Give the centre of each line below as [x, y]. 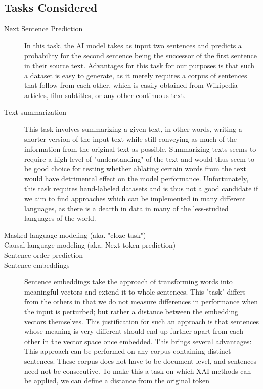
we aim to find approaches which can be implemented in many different [135, 198]
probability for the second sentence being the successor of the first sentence [141, 55]
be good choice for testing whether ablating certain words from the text [136, 168]
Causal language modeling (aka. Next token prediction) [90, 245]
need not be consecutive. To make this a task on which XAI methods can [138, 371]
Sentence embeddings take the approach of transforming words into [128, 282]
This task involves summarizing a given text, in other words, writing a [133, 129]
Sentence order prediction [44, 255]
